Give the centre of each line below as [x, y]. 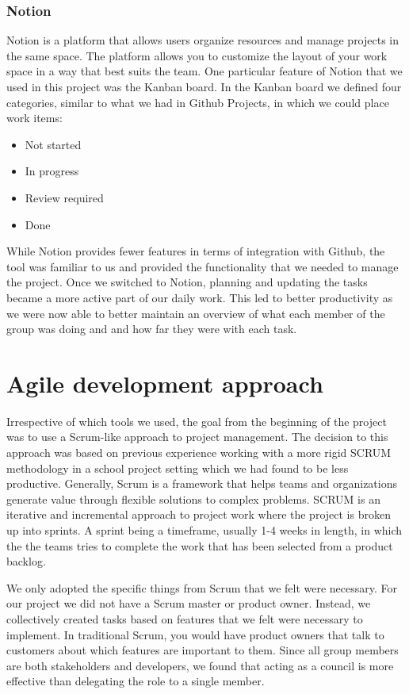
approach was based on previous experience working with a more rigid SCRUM [199, 452]
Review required [64, 197]
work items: [34, 118]
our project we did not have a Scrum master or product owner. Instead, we [189, 603]
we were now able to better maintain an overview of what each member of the [196, 313]
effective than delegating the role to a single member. [136, 681]
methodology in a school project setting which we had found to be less [178, 468]
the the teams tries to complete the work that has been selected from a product [200, 545]
